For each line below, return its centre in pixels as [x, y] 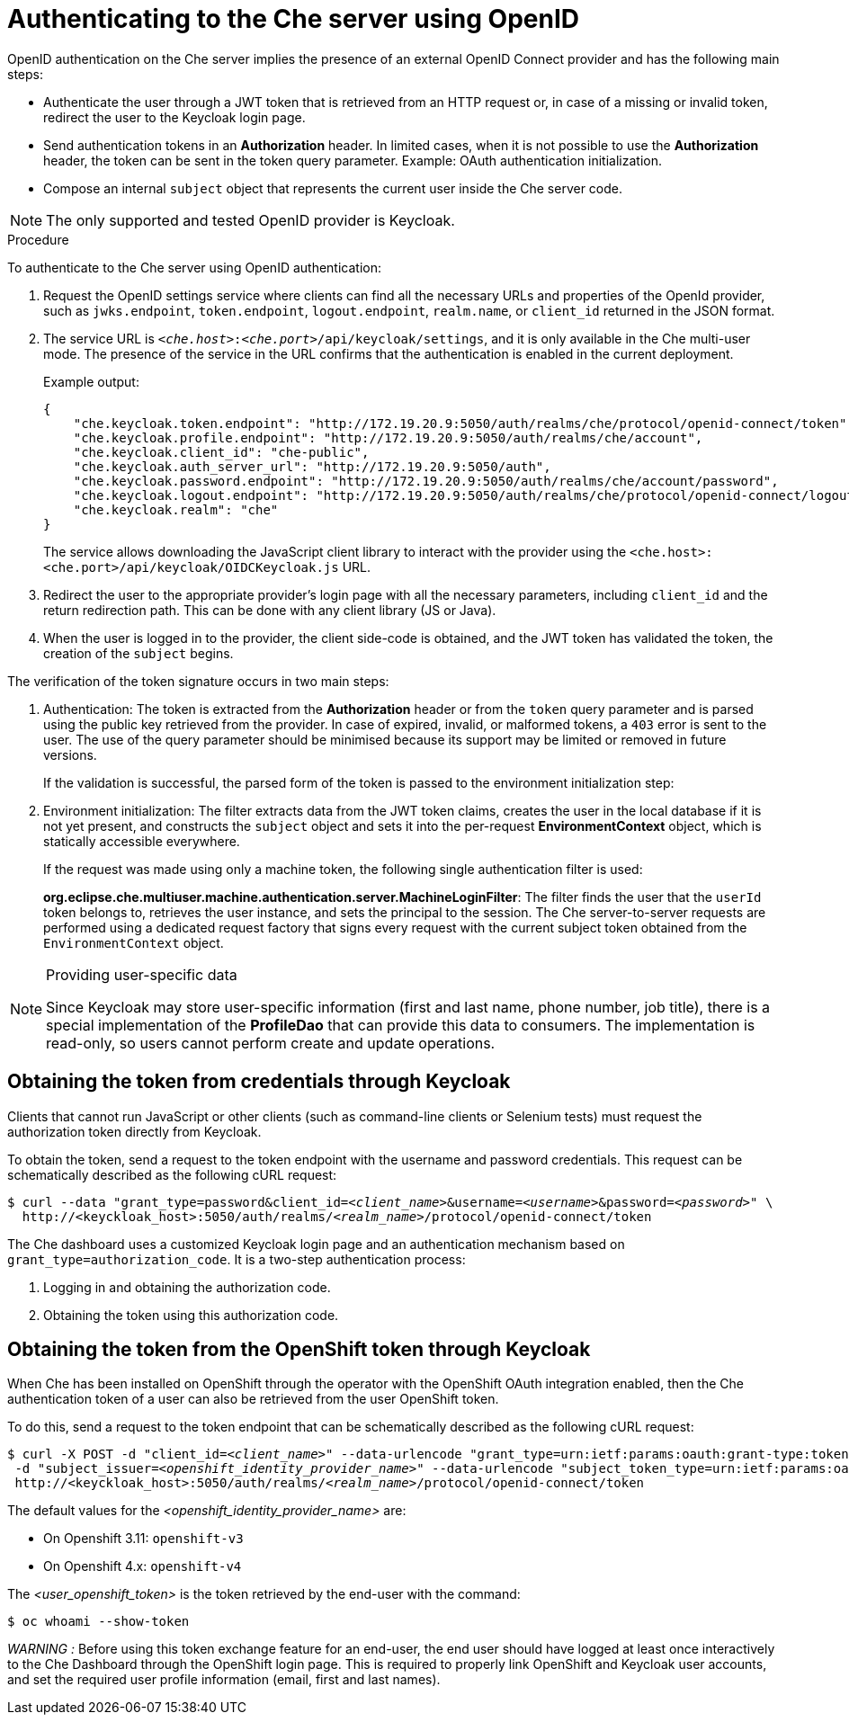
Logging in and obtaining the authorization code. [187, 1287]
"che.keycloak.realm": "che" [176, 509]
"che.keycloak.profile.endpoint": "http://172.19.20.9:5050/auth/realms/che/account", [388, 437]
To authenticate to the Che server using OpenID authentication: [194, 267]
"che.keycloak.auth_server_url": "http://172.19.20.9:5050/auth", [312, 466]
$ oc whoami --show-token [98, 1622]
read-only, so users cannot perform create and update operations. [271, 1043]
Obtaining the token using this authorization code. [191, 1315]
